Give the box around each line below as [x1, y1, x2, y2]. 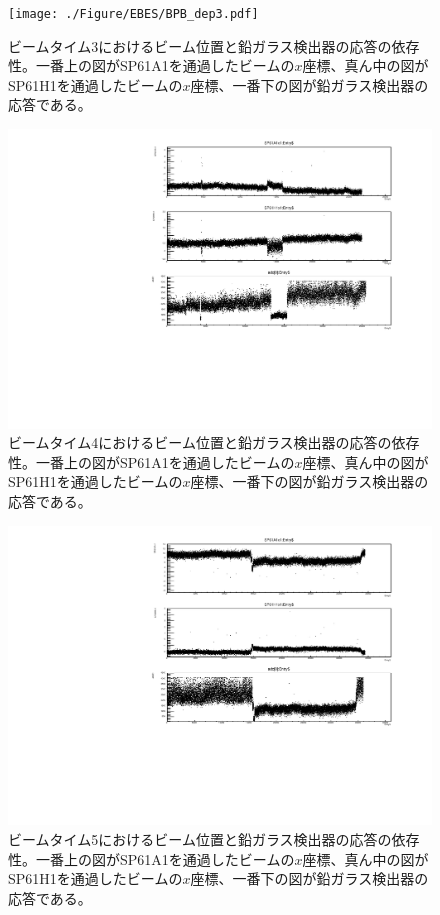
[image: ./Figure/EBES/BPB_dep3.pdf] [8, 7, 259, 21]
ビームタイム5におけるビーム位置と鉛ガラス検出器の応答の [8, 828, 392, 849]
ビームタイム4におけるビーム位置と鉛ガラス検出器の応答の [8, 432, 392, 453]
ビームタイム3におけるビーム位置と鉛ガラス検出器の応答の [8, 35, 392, 56]
